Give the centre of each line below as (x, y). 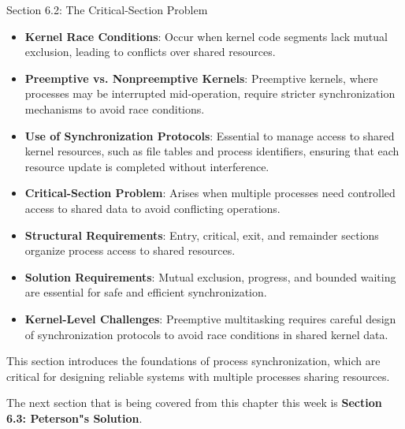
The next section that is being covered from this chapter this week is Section (194, 403)
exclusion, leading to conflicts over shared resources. (150, 52)
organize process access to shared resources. (130, 250)
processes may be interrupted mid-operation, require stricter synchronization (210, 93)
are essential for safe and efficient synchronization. (146, 292)
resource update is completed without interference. (147, 166)
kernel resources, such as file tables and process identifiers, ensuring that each (212, 151)
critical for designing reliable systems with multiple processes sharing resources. (198, 376)
